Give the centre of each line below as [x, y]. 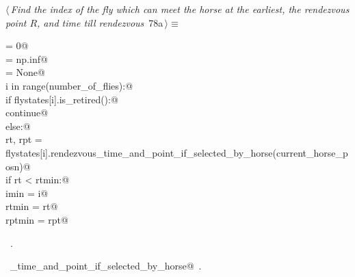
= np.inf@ [27, 58]
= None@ [25, 72]
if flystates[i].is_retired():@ [62, 99]
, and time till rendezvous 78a [100, 22]
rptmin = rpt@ [37, 219]
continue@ [27, 113]
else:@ [18, 126]
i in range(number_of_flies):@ [69, 85]
